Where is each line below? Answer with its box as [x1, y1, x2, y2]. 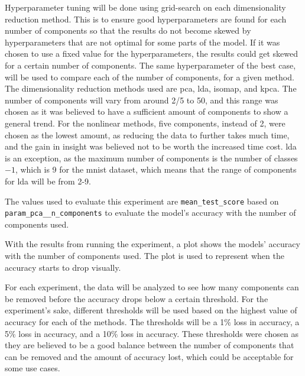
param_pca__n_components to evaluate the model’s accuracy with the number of [5, 206, 296, 219]
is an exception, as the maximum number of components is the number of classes [5, 151, 298, 164]
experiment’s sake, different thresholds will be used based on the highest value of [5, 304, 297, 316]
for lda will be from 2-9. [5, 174, 91, 187]
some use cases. [5, 362, 60, 374]
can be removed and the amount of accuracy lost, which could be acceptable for [5, 350, 294, 362]
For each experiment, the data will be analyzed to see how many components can [5, 281, 299, 293]
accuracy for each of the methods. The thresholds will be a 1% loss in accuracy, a [5, 315, 300, 328]
